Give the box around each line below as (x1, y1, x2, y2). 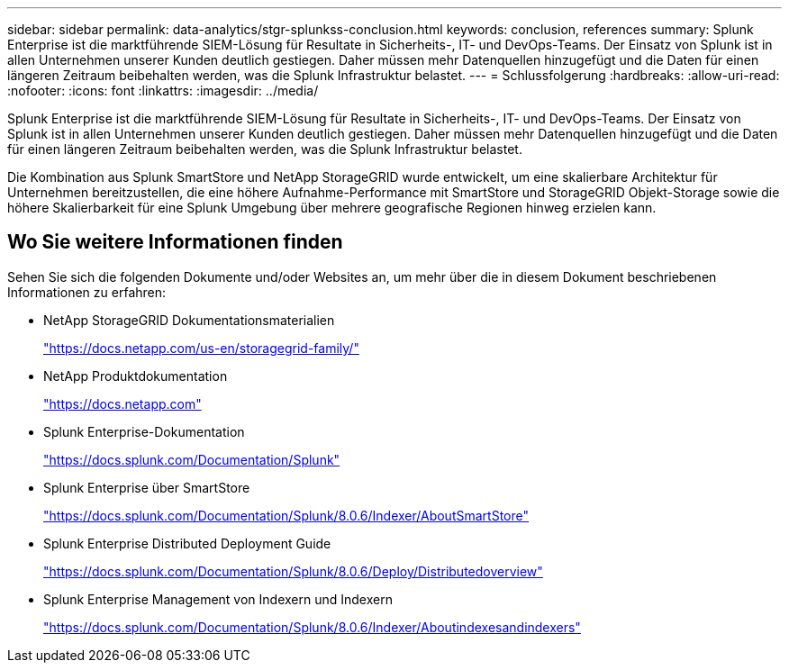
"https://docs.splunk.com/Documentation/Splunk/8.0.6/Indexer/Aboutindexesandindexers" (43, 619, 581, 635)
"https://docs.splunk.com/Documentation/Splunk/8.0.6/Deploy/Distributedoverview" (43, 563, 543, 579)
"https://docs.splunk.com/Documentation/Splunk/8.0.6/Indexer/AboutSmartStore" (43, 507, 529, 523)
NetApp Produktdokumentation (43, 367, 228, 384)
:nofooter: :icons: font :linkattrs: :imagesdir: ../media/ (7, 83, 319, 98)
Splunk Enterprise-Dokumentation (43, 423, 245, 439)
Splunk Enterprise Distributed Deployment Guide (43, 535, 331, 551)
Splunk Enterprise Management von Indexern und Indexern (43, 591, 393, 607)
